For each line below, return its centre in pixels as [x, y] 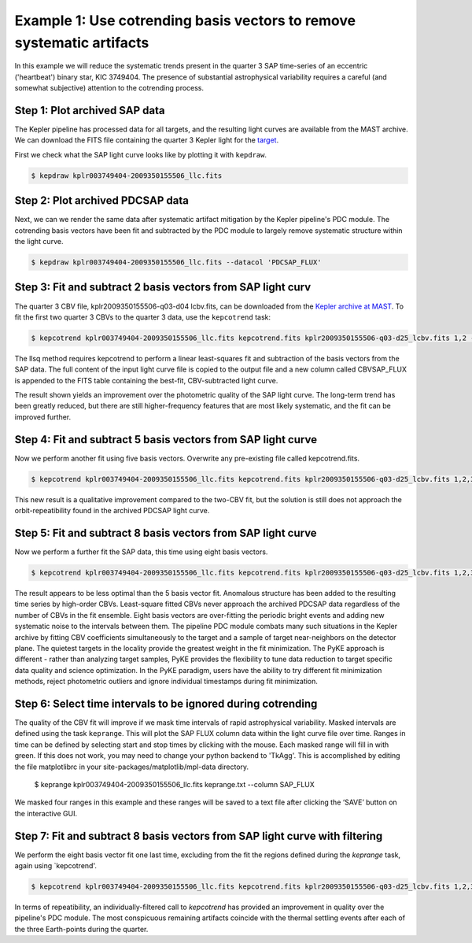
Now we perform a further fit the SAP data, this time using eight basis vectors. [141, 552]
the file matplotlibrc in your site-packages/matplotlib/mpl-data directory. [132, 767]
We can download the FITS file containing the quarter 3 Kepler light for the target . [147, 140]
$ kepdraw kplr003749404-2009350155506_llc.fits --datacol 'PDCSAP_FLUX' [176, 263]
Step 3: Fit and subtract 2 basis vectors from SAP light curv [163, 287]
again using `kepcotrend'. [56, 866]
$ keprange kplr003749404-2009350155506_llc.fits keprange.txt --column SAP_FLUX [174, 784]
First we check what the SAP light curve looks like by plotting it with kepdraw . [141, 154]
